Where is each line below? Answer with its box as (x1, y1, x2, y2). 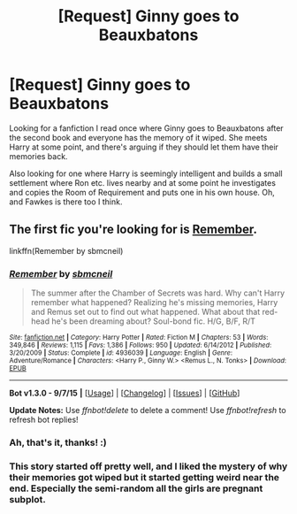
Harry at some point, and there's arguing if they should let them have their (9, 142, 278, 152)
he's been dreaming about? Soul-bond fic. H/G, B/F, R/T (51, 316, 256, 326)
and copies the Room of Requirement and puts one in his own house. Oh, (9, 187, 276, 197)
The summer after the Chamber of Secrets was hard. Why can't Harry (30, 288, 286, 298)
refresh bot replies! (9, 414, 79, 426)
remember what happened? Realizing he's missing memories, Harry (30, 297, 278, 308)
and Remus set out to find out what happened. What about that (30, 307, 261, 318)
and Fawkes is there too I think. (9, 196, 123, 207)
